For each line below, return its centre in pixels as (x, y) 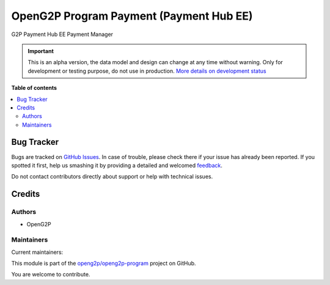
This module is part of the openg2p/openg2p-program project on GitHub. (104, 264)
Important (41, 51)
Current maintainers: (37, 252)
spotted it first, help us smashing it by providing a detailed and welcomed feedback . (117, 165)
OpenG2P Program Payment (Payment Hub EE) (132, 16)
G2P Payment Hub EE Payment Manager (62, 34)
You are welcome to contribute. (51, 275)
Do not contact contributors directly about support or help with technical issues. (112, 177)
